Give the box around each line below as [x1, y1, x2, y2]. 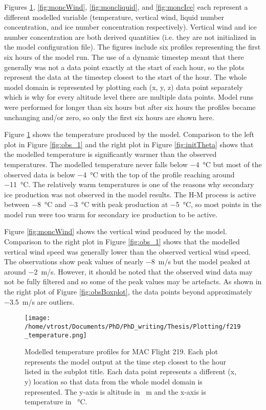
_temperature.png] [25, 331, 87, 339]
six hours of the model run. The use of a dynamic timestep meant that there [4, 51, 244, 62]
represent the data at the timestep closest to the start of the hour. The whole [4, 72, 247, 82]
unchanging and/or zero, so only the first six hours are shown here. [4, 111, 214, 122]
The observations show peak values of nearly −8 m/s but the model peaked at [4, 256, 251, 267]
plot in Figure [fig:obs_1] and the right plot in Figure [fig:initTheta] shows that [4, 139, 254, 149]
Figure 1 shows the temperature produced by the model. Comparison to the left [4, 129, 255, 140]
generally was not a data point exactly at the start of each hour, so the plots [4, 61, 245, 72]
